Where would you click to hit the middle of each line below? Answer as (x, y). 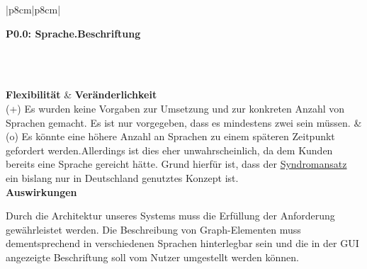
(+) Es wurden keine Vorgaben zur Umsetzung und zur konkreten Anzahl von (175, 108)
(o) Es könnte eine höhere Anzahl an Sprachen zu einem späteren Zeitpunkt (170, 136)
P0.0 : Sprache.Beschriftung (73, 33)
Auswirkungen (41, 191)
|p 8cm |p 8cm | (33, 9)
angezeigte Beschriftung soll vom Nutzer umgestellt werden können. (152, 257)
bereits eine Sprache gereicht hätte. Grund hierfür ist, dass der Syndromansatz (176, 164)
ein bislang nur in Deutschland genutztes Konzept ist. (122, 177)
